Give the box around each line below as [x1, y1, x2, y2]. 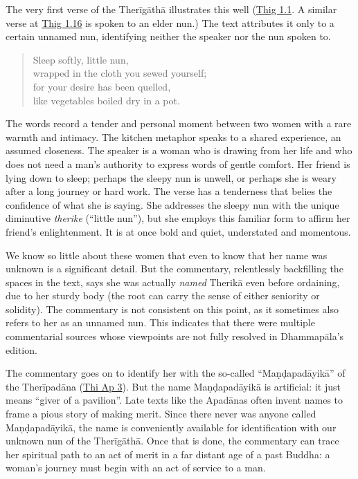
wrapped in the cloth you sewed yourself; [33, 66, 207, 80]
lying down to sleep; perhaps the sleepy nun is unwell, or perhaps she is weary [6, 170, 337, 185]
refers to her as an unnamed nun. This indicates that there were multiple [6, 315, 315, 330]
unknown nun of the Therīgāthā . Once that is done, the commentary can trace [6, 433, 339, 448]
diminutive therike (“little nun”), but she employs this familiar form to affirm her [6, 211, 350, 225]
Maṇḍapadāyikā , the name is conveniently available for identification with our [6, 420, 337, 434]
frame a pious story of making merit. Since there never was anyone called [6, 406, 316, 421]
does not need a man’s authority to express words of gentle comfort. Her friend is [6, 156, 350, 171]
